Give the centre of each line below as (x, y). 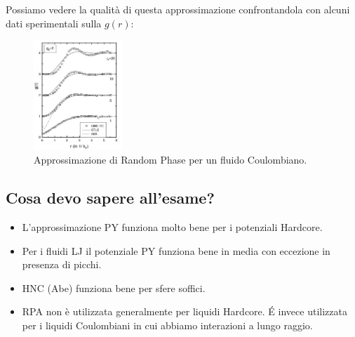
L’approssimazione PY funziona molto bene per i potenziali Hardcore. (172, 227)
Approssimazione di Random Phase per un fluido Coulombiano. (170, 160)
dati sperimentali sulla (54, 23)
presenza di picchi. (62, 264)
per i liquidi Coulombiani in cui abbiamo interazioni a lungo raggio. (167, 325)
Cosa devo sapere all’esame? (110, 198)
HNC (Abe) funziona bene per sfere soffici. (114, 288)
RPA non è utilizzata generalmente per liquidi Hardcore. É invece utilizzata (185, 311)
